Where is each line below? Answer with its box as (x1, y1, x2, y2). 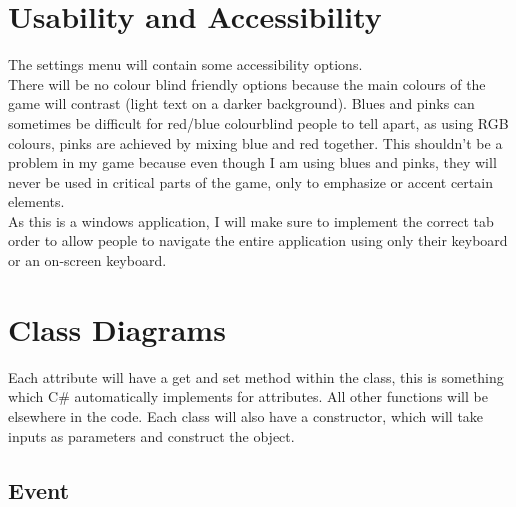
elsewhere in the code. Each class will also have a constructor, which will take (8, 405, 484, 426)
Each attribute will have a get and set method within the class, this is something (8, 366, 504, 387)
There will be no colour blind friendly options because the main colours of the (8, 73, 486, 94)
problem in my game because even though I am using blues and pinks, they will (8, 152, 497, 173)
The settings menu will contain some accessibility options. (8, 54, 363, 75)
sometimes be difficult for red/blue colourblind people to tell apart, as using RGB (8, 112, 509, 133)
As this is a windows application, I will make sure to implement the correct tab (8, 210, 494, 231)
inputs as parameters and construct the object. (8, 425, 295, 446)
